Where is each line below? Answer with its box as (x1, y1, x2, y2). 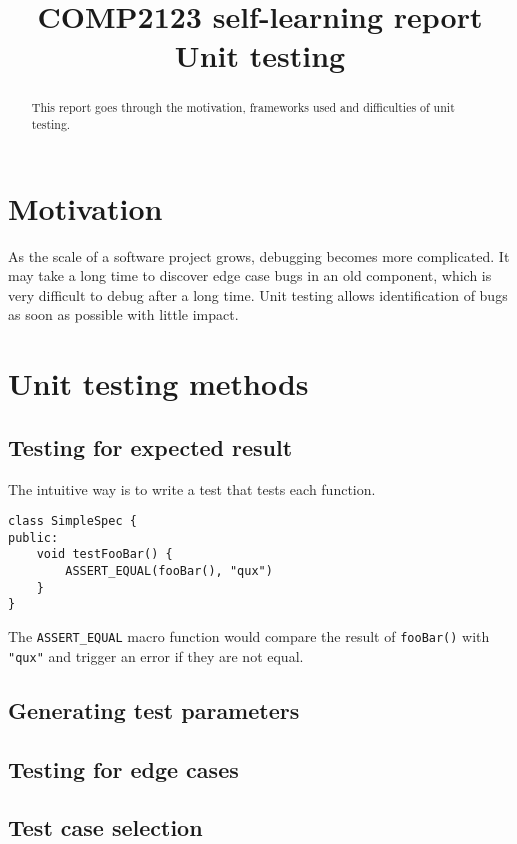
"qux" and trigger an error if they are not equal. (8, 645, 304, 666)
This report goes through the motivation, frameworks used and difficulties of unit (31, 99, 455, 116)
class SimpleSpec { (8, 514, 137, 529)
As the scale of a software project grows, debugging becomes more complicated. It (8, 245, 510, 266)
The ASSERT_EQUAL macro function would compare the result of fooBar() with (8, 626, 490, 647)
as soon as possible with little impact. (8, 304, 239, 325)
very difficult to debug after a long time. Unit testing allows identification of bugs (8, 284, 508, 305)
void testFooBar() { (36, 547, 173, 562)
